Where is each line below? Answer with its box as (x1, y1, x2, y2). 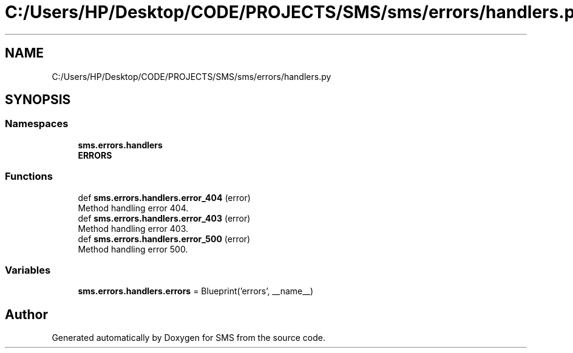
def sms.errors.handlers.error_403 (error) (78, 213, 251, 223)
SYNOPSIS (5, 92, 71, 108)
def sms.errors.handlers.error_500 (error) (78, 233, 251, 244)
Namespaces (5, 117, 69, 130)
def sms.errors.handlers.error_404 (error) (78, 192, 251, 203)
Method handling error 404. (78, 202, 189, 213)
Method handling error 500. (78, 243, 188, 254)
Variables (5, 263, 51, 276)
